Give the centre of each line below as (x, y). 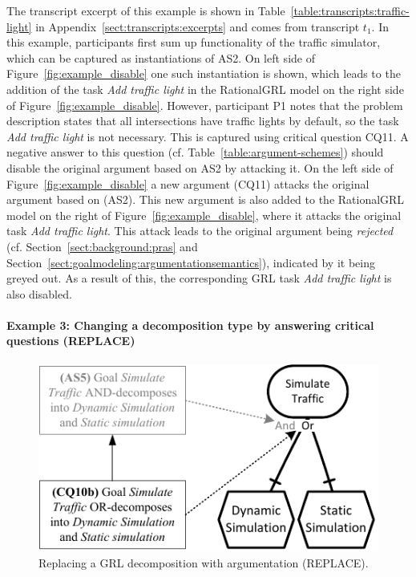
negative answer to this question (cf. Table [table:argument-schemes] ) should (195, 152)
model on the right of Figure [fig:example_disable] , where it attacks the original (204, 215)
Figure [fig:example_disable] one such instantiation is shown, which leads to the (204, 73)
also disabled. (39, 293)
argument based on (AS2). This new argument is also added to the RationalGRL (206, 199)
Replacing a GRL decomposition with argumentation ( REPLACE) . (204, 562)
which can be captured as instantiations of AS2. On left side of (161, 57)
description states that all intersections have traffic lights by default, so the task (203, 121)
